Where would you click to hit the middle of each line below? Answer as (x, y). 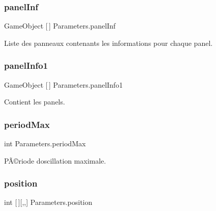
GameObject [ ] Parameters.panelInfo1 (64, 84)
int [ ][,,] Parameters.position (48, 202)
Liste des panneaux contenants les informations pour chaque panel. (109, 43)
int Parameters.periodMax (45, 143)
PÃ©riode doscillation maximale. (55, 160)
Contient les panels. (35, 102)
